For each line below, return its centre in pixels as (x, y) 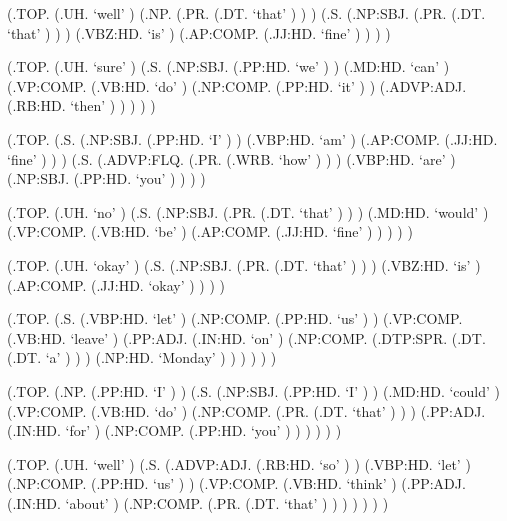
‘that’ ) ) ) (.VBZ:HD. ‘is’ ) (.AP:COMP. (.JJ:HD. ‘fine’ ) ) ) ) (199, 32)
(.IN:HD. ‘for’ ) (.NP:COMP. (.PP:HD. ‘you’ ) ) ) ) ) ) (174, 430)
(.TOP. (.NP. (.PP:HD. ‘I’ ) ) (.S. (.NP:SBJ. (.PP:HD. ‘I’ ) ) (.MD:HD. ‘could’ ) (254, 390)
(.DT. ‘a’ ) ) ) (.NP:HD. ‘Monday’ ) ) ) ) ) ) (142, 357)
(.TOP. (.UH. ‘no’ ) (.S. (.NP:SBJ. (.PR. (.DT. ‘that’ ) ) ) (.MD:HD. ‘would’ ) (248, 211)
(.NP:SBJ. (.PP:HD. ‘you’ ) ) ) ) (106, 178)
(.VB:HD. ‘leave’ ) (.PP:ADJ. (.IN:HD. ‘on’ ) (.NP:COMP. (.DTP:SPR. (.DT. (246, 337)
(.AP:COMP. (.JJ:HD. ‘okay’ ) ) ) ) (116, 284)
